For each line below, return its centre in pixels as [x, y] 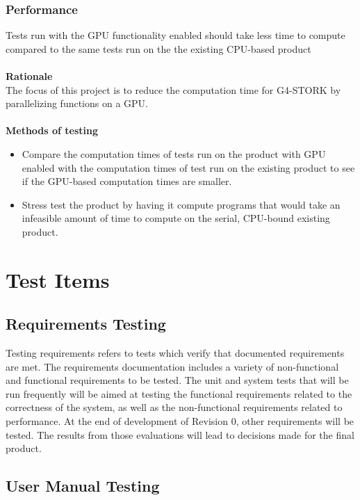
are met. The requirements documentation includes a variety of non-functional [172, 366]
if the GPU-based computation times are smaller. [127, 181]
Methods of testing [52, 130]
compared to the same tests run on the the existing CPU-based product [158, 48]
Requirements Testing [86, 324]
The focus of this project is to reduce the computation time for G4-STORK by [173, 89]
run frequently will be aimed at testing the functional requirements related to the [179, 393]
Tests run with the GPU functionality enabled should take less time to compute [175, 35]
